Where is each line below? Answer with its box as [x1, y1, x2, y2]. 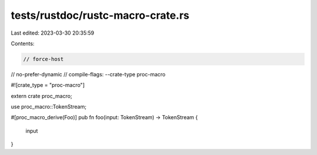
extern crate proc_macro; [11, 92, 73, 99]
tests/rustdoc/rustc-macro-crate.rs [11, 9, 190, 22]
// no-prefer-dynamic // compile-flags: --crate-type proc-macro [11, 70, 166, 77]
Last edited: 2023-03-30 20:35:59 [11, 29, 95, 36]
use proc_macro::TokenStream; [11, 103, 87, 110]
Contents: [11, 40, 35, 47]
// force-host [23, 56, 64, 62]
